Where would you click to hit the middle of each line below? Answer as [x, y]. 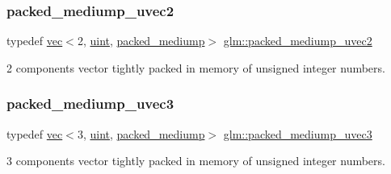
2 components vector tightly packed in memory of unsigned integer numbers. [196, 67]
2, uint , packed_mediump [141, 41]
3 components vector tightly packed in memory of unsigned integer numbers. [196, 161]
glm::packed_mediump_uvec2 [298, 41]
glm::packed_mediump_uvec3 [298, 133]
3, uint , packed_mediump [141, 133]
